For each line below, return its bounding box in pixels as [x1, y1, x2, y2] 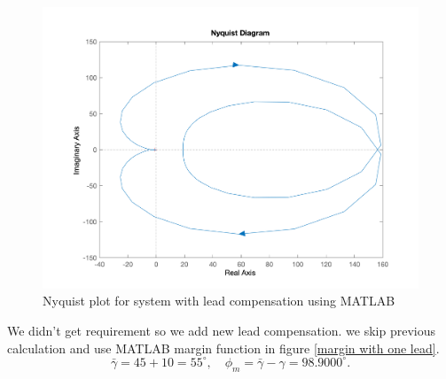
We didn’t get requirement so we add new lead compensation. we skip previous [7, 321, 436, 340]
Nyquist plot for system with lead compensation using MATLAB [43, 291, 395, 310]
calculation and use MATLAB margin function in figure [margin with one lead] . [7, 338, 440, 357]
